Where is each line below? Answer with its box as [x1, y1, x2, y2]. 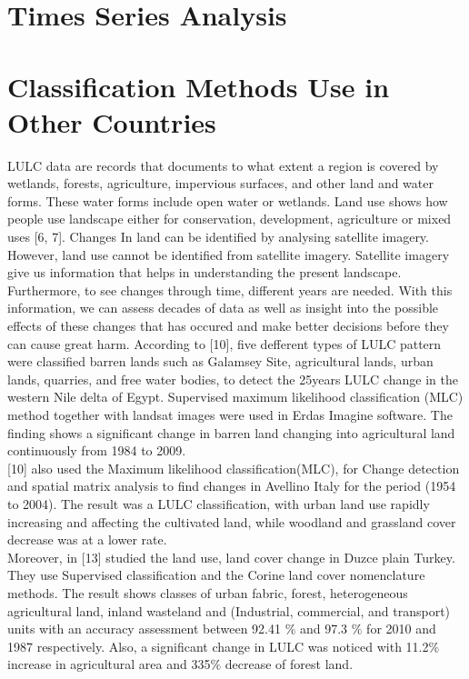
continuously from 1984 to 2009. [7, 441, 186, 460]
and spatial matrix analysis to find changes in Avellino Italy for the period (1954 [7, 476, 456, 495]
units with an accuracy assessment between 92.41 [7, 619, 281, 638]
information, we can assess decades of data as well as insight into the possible [7, 298, 439, 317]
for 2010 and [366, 619, 436, 638]
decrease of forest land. [225, 654, 354, 674]
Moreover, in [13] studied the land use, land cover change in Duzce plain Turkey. [7, 547, 455, 566]
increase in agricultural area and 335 [7, 654, 211, 674]
